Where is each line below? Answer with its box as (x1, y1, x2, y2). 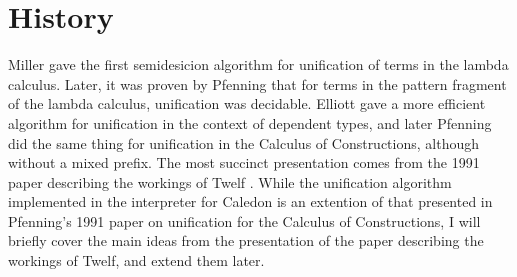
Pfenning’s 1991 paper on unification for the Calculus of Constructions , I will (8, 210, 481, 231)
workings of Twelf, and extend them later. (8, 250, 265, 271)
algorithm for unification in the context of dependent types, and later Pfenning (8, 112, 492, 133)
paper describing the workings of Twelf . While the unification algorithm (8, 171, 452, 192)
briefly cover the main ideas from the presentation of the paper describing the (8, 230, 484, 251)
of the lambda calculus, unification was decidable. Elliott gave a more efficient (8, 93, 486, 114)
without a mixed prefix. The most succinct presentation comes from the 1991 (8, 152, 480, 173)
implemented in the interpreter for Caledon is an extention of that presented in (8, 191, 493, 212)
